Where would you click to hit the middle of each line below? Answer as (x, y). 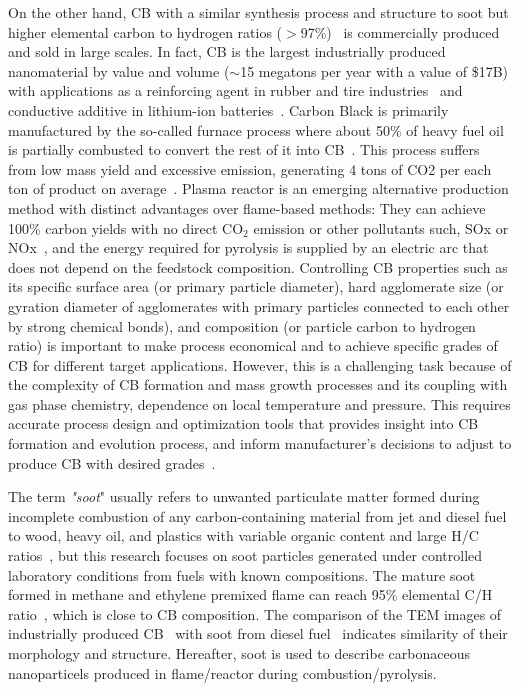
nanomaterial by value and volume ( (119, 70)
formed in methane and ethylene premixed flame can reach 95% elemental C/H (250, 594)
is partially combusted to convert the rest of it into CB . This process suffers (244, 149)
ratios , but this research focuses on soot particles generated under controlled (245, 555)
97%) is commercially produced (400, 31)
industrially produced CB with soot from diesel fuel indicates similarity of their (258, 633)
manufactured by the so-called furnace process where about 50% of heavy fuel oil (256, 129)
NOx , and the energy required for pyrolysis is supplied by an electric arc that (248, 247)
